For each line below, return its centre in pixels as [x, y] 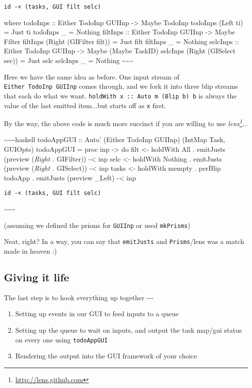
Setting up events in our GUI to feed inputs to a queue [97, 314]
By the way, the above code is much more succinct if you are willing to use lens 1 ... [126, 122]
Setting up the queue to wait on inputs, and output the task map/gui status [129, 330]
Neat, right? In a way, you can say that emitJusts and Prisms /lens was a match [124, 241]
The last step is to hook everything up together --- [79, 297]
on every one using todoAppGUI [62, 339]
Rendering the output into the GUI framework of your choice [106, 356]
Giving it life [37, 277]
